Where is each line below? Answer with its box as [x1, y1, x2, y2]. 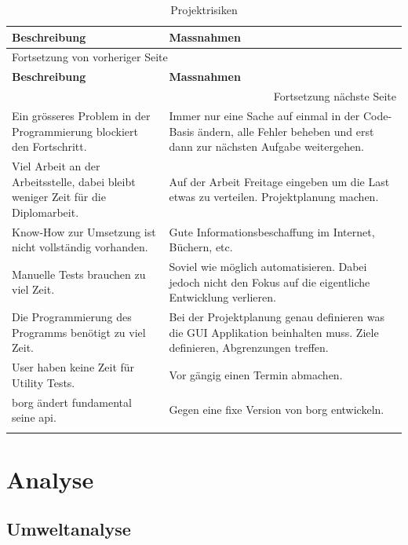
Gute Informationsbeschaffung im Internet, [169, 223, 375, 240]
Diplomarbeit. [12, 203, 79, 220]
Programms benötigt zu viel [12, 324, 146, 340]
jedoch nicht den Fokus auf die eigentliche [169, 273, 370, 290]
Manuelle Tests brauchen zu [12, 265, 146, 282]
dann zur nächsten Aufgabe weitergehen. [169, 138, 364, 155]
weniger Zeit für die [12, 188, 106, 205]
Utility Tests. [12, 374, 75, 390]
